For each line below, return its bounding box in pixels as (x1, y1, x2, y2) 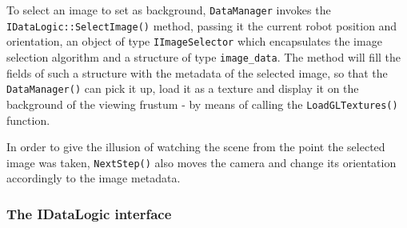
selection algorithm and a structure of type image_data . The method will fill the (6, 48, 401, 65)
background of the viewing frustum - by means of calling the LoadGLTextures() (6, 95, 398, 112)
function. (6, 111, 50, 128)
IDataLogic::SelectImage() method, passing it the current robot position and (6, 17, 397, 34)
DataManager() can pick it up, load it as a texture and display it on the (6, 80, 359, 97)
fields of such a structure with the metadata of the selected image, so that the (6, 64, 388, 81)
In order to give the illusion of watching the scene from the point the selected (6, 138, 385, 155)
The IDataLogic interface (6, 203, 172, 223)
